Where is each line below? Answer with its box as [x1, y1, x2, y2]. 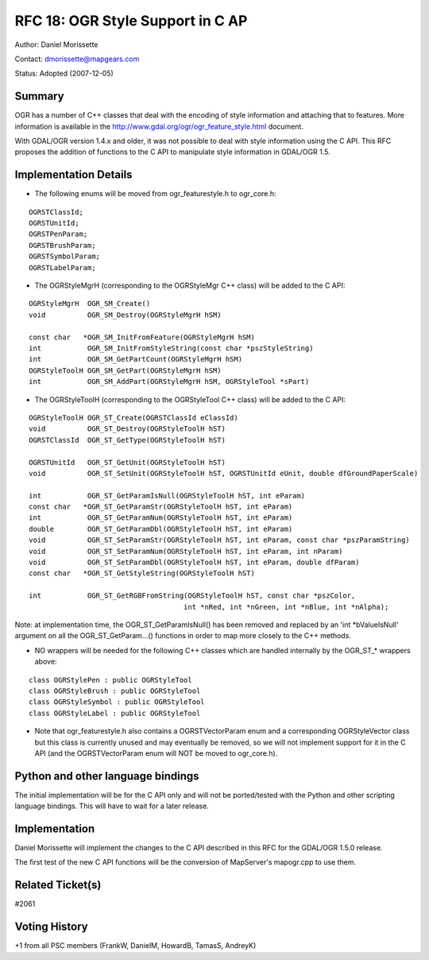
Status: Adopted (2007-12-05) [14, 68, 114, 79]
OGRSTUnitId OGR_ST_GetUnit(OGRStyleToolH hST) [29, 458, 226, 466]
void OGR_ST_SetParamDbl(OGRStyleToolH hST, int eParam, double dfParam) [29, 558, 360, 567]
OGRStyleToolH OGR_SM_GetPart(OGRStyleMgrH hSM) [29, 366, 222, 375]
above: [34, 656, 57, 667]
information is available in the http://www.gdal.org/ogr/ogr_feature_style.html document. [14, 122, 303, 131]
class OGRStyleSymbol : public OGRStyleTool [29, 698, 206, 706]
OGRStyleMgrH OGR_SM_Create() [29, 299, 151, 308]
